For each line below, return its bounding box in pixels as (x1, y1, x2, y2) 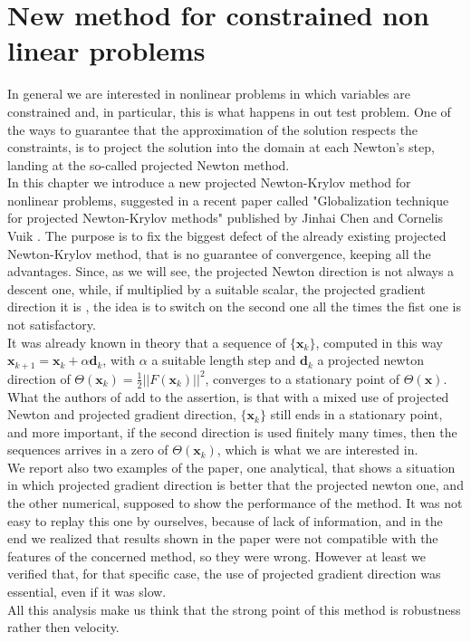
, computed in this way (315, 332, 443, 351)
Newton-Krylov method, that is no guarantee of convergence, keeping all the (7, 244, 431, 263)
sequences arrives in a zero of (7, 440, 168, 459)
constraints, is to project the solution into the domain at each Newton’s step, (7, 138, 435, 157)
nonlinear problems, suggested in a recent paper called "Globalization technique (7, 190, 449, 209)
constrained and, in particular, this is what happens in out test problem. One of (7, 101, 451, 120)
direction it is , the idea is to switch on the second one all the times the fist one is (7, 297, 462, 316)
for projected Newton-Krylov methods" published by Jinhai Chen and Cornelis (7, 208, 444, 227)
